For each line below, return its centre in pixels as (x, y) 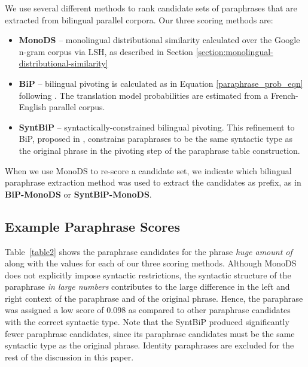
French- (284, 95)
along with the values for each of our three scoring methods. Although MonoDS (151, 263)
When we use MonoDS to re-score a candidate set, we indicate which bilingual (148, 170)
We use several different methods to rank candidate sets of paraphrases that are (151, 8)
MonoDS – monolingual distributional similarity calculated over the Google (159, 40)
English (33, 107)
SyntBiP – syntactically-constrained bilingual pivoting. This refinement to (157, 127)
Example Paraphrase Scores (92, 226)
